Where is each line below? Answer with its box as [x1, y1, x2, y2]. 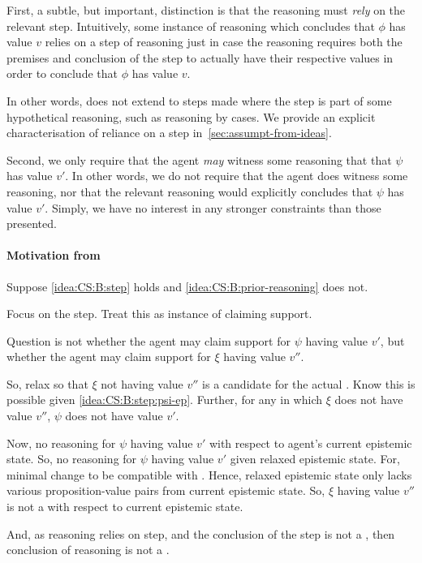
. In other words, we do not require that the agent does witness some [65, 167, 408, 184]
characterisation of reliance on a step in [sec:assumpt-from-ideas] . [6, 124, 332, 141]
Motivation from [6, 247, 101, 264]
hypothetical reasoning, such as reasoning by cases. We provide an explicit [6, 108, 376, 125]
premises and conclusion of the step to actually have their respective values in [6, 49, 394, 66]
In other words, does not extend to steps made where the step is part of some [6, 92, 392, 109]
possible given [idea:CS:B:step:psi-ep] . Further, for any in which [6, 391, 322, 408]
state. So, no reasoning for [6, 450, 137, 467]
